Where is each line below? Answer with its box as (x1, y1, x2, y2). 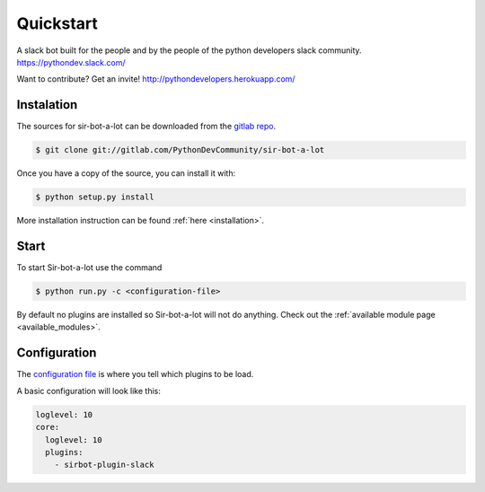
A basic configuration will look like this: (16, 385, 161, 396)
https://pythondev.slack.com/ (16, 57, 126, 67)
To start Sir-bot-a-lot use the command (16, 262, 163, 273)
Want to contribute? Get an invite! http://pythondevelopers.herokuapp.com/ (16, 74, 295, 84)
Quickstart (16, 13, 99, 33)
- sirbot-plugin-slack (54, 460, 154, 470)
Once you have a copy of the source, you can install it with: (16, 168, 236, 179)
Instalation (16, 97, 78, 112)
